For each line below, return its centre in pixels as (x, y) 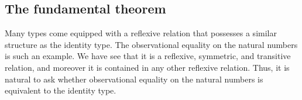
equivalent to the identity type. (61, 90)
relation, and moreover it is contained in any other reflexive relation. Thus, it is (147, 67)
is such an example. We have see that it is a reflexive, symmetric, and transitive (148, 56)
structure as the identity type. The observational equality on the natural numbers (151, 44)
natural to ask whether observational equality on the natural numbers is (134, 79)
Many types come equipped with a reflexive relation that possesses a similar (141, 33)
